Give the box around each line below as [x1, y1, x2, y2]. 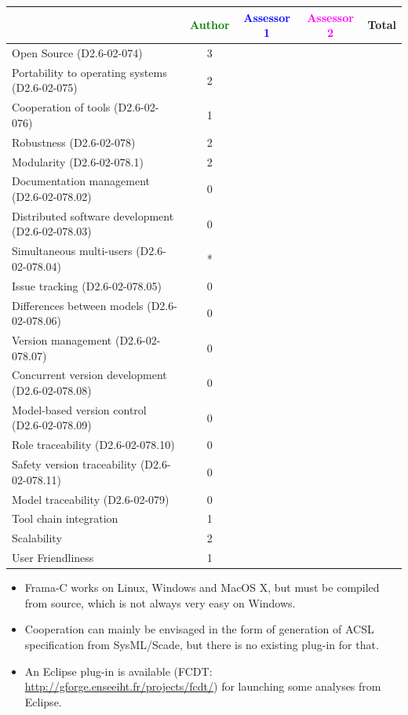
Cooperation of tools [12, 99, 111, 115]
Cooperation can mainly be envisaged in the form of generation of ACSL [24, 621, 374, 637]
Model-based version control [12, 401, 147, 418]
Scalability [12, 530, 62, 546]
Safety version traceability [12, 456, 137, 472]
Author [190, 16, 230, 33]
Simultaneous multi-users [12, 243, 133, 259]
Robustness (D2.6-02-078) [12, 133, 136, 150]
